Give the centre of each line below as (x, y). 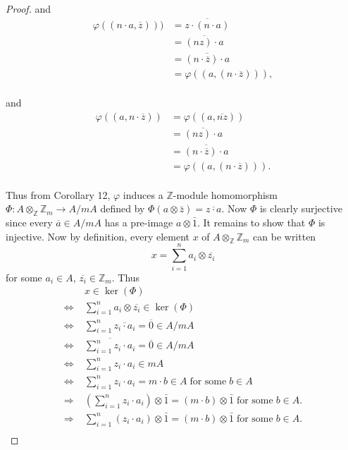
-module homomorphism (225, 194)
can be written (285, 236)
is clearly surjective (301, 208)
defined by (123, 208)
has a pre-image (139, 222)
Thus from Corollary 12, (58, 194)
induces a (143, 194)
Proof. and (29, 8)
